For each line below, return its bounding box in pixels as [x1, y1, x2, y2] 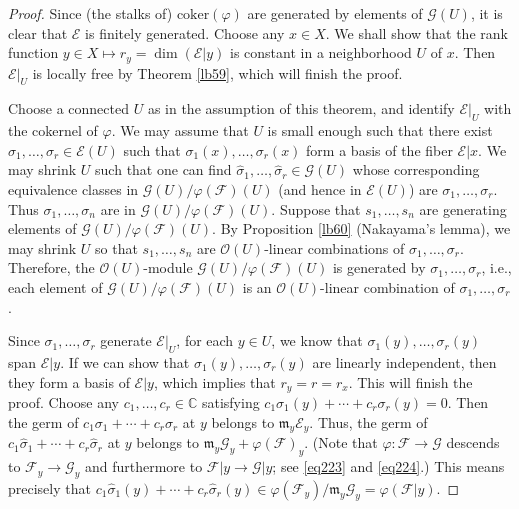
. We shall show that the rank [325, 22, 508, 43]
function [8, 42, 59, 63]
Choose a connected [8, 98, 130, 119]
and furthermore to [84, 456, 203, 477]
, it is [470, 3, 503, 23]
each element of [8, 276, 103, 297]
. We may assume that [111, 120, 249, 141]
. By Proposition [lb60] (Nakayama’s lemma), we [212, 218, 511, 239]
